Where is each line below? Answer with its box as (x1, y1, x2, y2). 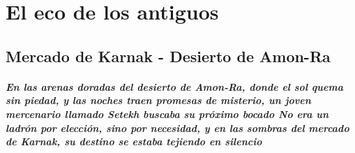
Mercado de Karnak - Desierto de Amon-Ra (6, 45, 331, 66)
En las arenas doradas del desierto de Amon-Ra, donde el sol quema (6, 79, 343, 94)
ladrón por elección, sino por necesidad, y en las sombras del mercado (6, 120, 349, 135)
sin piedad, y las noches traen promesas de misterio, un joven (6, 93, 311, 108)
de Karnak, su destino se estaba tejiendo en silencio (6, 134, 262, 149)
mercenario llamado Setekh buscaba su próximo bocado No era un (6, 106, 329, 121)
